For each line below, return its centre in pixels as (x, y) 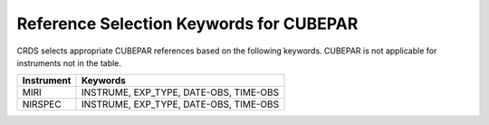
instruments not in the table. (69, 62)
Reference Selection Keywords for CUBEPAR (187, 24)
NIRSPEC (42, 104)
